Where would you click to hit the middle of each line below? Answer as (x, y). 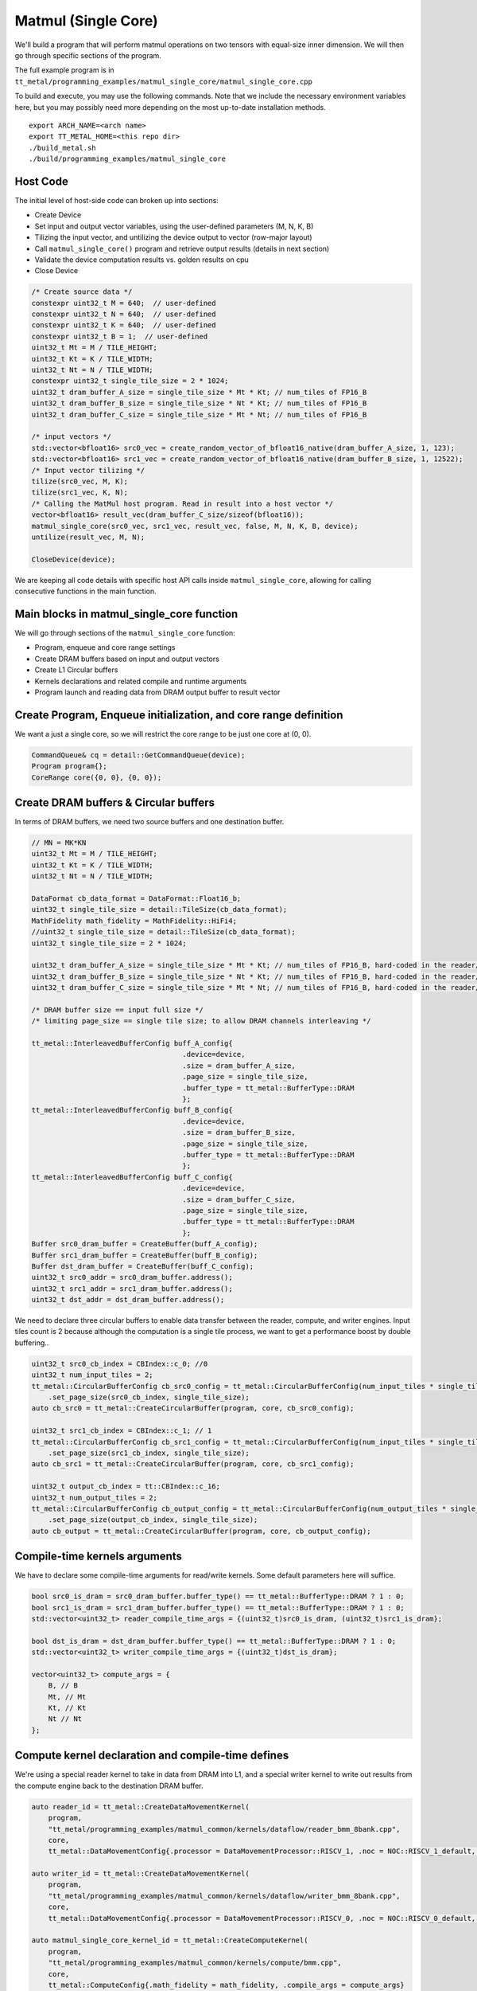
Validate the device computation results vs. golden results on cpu (142, 260)
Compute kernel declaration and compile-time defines (152, 1756)
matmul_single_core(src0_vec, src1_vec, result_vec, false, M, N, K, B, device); (195, 526)
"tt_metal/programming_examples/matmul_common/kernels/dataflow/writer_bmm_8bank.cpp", (224, 1896)
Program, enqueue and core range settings (105, 647)
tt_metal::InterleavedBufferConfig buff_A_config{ (132, 1044)
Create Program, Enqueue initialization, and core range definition (179, 715)
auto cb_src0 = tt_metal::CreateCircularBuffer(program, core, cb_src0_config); (193, 1408)
